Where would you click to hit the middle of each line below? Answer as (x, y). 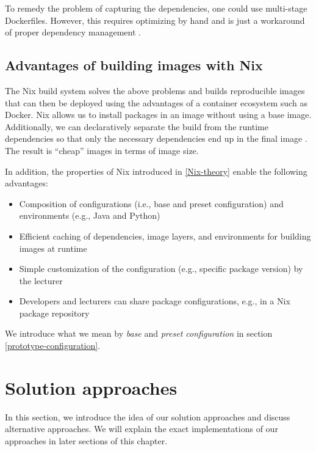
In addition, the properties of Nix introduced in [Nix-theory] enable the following (156, 171)
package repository (54, 313)
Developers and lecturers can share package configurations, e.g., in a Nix (155, 301)
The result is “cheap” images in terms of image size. (102, 150)
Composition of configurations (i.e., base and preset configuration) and (151, 203)
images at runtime (53, 248)
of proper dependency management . (73, 32)
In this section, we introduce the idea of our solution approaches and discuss (148, 416)
